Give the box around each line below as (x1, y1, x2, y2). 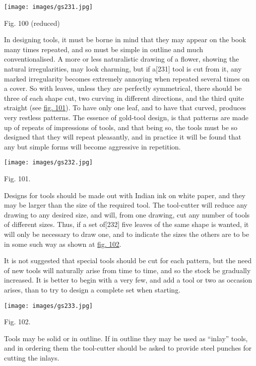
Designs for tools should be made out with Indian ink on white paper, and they (4, 190, 246, 200)
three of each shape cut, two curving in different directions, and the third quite (4, 92, 244, 103)
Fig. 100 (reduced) (4, 17, 60, 28)
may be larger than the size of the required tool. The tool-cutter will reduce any (4, 200, 248, 210)
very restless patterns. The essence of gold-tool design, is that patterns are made (4, 112, 249, 122)
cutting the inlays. (4, 353, 60, 363)
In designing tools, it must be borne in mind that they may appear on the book (4, 34, 247, 45)
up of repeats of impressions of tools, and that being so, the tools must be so (4, 122, 238, 132)
